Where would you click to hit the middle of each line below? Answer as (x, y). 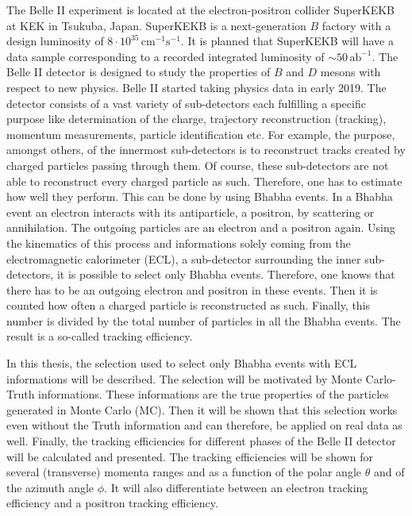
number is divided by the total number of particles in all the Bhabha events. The (204, 320)
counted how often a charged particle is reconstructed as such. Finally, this (189, 305)
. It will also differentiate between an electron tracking (236, 487)
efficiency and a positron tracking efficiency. (112, 503)
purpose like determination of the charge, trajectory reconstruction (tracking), (196, 119)
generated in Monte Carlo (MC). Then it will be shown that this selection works (202, 409)
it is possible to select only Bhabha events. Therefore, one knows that (226, 274)
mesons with (350, 72)
